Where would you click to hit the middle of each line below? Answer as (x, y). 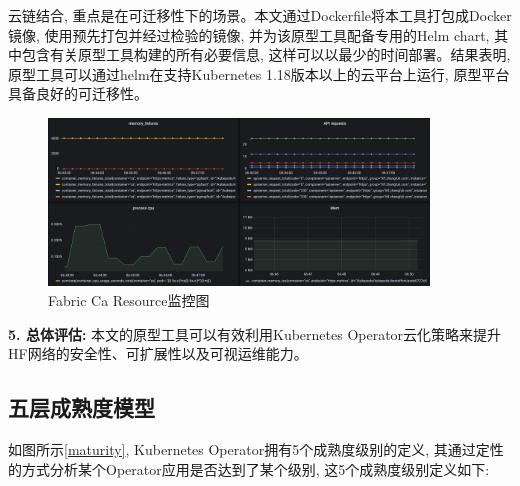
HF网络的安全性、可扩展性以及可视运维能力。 (158, 353)
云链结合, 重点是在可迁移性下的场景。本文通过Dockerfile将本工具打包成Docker (260, 15)
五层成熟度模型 (81, 407)
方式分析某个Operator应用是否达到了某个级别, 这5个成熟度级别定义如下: (255, 468)
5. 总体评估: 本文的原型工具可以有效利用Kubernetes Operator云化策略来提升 (255, 333)
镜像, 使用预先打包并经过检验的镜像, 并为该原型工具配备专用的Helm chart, (249, 34)
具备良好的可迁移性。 (78, 93)
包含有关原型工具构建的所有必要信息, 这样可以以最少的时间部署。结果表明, (266, 54)
